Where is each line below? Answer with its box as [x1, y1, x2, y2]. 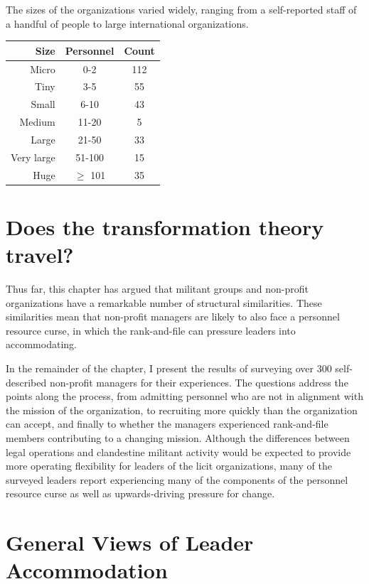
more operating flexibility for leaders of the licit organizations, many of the [6, 458, 332, 473]
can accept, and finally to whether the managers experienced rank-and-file [6, 416, 328, 431]
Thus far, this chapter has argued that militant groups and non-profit [6, 281, 309, 296]
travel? [6, 240, 74, 269]
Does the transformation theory [6, 212, 324, 241]
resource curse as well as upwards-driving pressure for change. [6, 486, 275, 501]
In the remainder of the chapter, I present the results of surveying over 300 [6, 360, 332, 375]
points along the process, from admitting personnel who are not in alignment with [6, 389, 363, 404]
